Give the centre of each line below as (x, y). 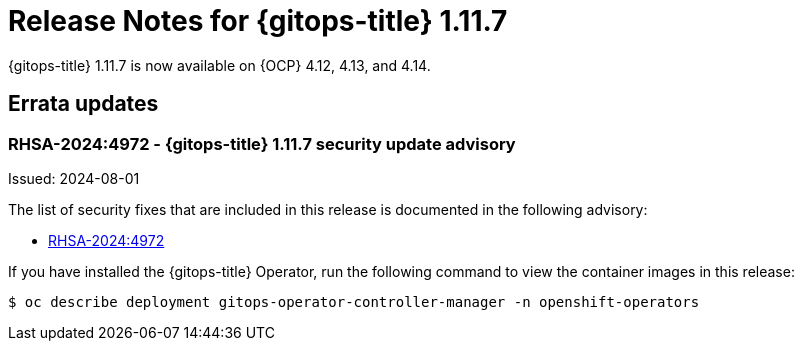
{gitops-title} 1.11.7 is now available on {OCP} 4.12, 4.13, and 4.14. (219, 65)
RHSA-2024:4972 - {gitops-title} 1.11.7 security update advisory (262, 143)
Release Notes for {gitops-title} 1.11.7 (258, 21)
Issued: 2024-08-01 (74, 178)
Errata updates (83, 104)
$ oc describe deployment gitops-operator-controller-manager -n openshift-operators (354, 301)
